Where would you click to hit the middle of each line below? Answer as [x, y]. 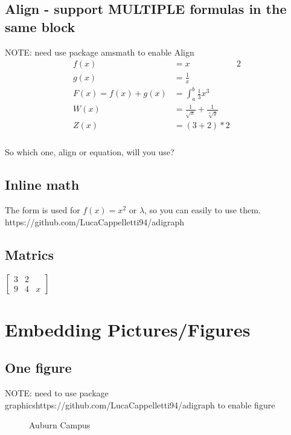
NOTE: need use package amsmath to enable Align [100, 52]
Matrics [29, 254]
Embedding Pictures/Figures [128, 329]
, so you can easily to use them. [203, 210]
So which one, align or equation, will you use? [90, 152]
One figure [38, 368]
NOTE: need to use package [57, 393]
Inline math [42, 185]
